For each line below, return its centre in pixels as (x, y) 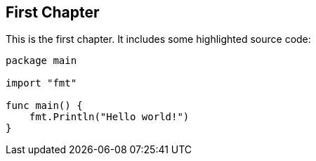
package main (41, 61)
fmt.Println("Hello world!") (109, 117)
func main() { (44, 106)
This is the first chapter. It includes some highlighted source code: (158, 39)
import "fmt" (41, 83)
